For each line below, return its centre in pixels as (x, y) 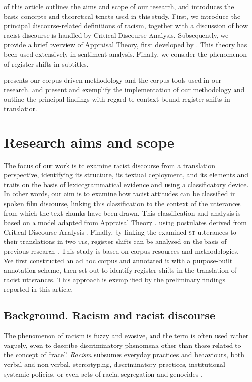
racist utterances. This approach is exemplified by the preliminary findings (115, 279)
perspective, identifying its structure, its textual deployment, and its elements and (126, 175)
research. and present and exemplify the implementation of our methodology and (124, 89)
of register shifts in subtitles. (46, 63)
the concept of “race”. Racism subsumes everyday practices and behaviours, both (124, 355)
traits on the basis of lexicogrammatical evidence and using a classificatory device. (126, 184)
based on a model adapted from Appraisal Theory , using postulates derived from (125, 222)
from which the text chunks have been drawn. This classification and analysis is (122, 213)
